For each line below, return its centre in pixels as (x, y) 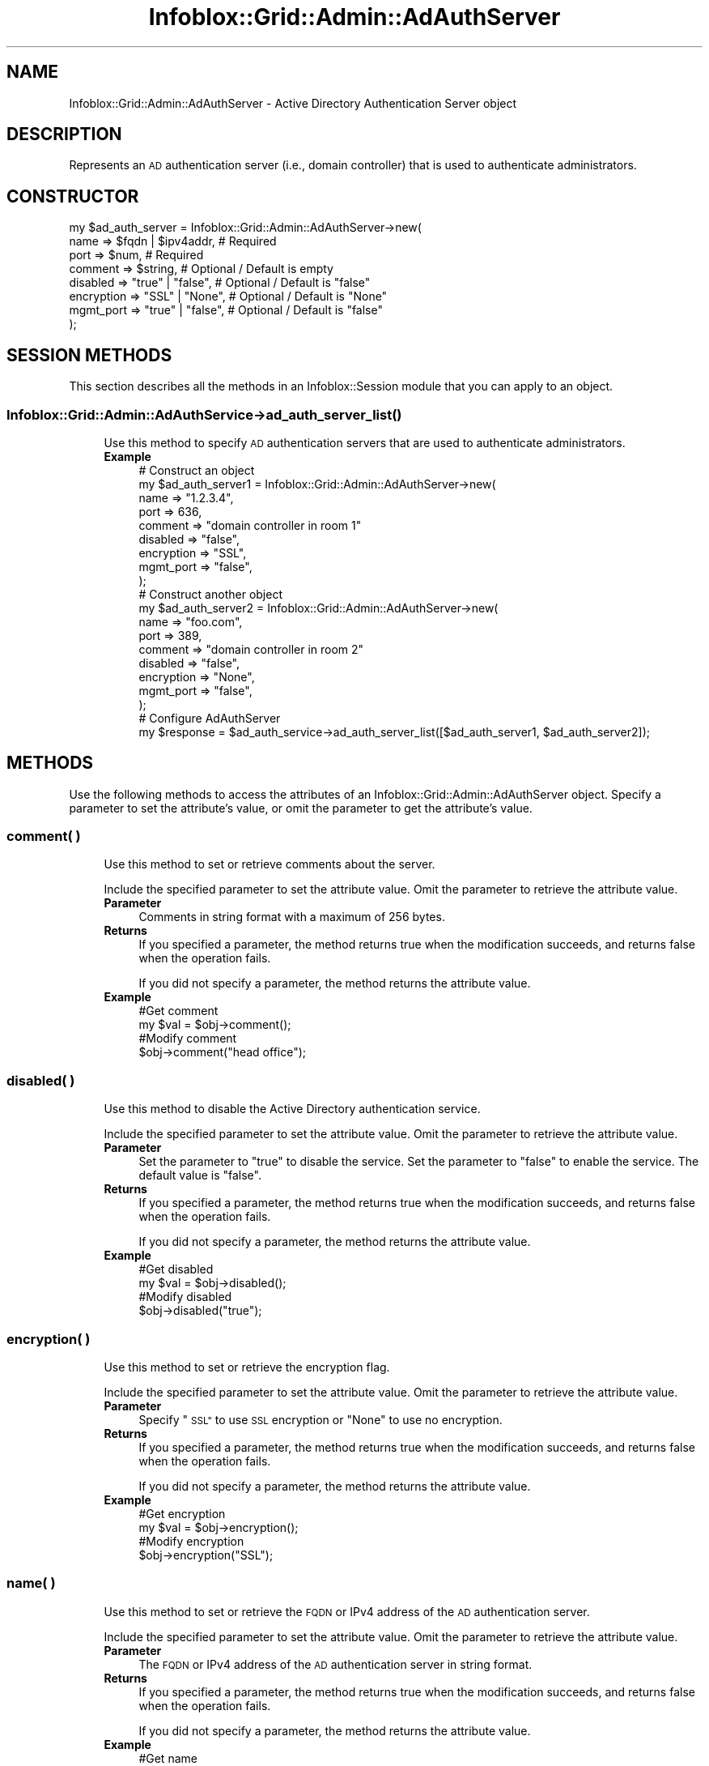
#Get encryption (182, 1513)
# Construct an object (197, 470)
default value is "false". (200, 1175)
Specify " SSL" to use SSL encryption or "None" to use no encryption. (321, 1419)
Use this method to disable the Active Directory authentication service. (292, 1109)
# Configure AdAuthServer (210, 718)
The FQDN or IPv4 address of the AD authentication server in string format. (335, 1664)
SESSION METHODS (89, 355)
